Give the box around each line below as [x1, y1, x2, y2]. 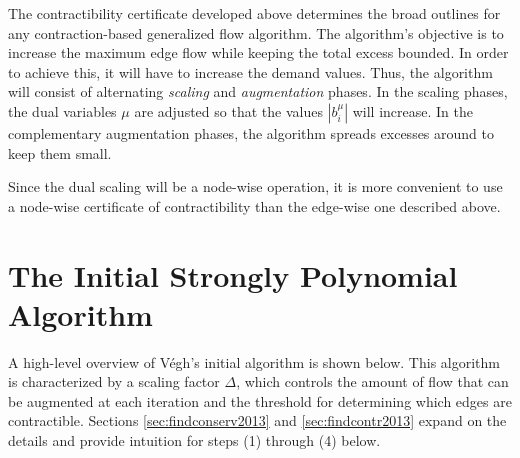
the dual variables [8, 100, 117, 121]
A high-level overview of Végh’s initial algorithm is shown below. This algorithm [8, 351, 500, 372]
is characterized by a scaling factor [8, 371, 220, 392]
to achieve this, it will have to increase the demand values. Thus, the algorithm [8, 61, 493, 82]
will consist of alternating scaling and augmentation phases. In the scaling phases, [8, 81, 508, 102]
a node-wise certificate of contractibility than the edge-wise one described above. [8, 195, 501, 216]
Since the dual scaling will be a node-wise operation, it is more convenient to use [8, 176, 503, 197]
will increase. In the [352, 100, 473, 121]
